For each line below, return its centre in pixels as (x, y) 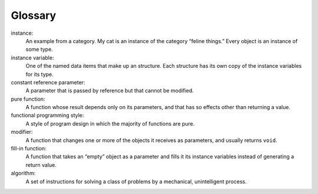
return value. (41, 165)
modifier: (22, 132)
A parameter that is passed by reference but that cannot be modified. (110, 91)
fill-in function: (29, 149)
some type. (39, 50)
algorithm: (23, 173)
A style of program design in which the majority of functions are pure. (110, 123)
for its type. (40, 74)
